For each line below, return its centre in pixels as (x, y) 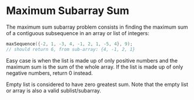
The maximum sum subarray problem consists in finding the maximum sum (97, 27)
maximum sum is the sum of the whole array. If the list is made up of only (95, 67)
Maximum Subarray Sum (68, 11)
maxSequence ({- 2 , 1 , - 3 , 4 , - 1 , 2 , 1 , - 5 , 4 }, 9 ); (70, 44)
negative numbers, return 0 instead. (49, 73)
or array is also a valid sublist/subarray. (54, 90)
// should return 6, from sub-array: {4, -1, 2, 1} (71, 49)
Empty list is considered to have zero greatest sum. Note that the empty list (97, 84)
